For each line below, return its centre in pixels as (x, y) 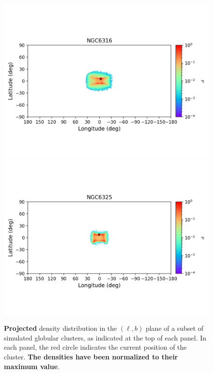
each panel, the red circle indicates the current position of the (95, 347)
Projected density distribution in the (61, 328)
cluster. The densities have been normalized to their (91, 356)
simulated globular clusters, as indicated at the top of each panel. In (105, 337)
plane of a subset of (175, 328)
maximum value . (32, 366)
